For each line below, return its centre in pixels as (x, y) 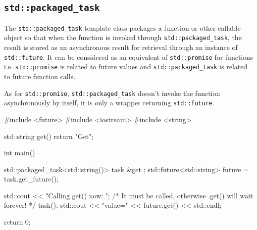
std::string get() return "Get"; (49, 136)
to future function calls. (40, 76)
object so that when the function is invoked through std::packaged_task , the (123, 37)
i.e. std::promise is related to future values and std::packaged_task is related (126, 67)
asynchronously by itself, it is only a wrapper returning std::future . (109, 103)
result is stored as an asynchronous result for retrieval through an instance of (121, 47)
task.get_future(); (31, 179)
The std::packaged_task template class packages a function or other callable (122, 27)
